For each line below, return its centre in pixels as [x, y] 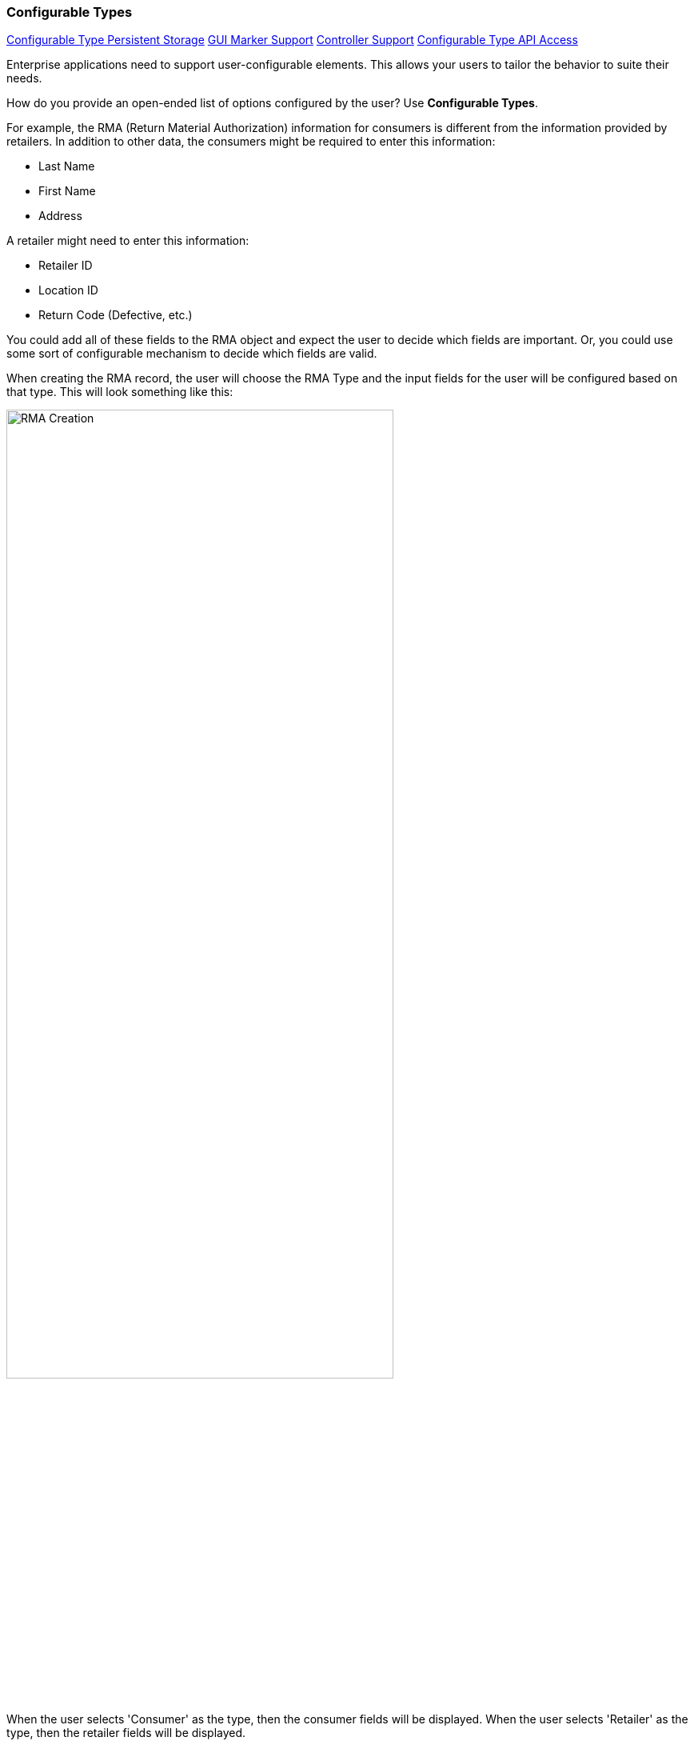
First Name [67, 191]
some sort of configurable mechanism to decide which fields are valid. [192, 354]
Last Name [67, 166]
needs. [24, 78]
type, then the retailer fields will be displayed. [126, 1733]
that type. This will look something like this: [120, 392]
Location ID [68, 290]
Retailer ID [66, 266]
